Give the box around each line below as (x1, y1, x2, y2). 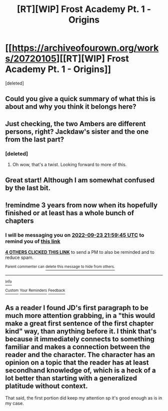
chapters (5, 216, 34, 225)
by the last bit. (5, 184, 51, 192)
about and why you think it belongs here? (5, 103, 136, 111)
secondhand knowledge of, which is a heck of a (5, 366, 156, 374)
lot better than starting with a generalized (5, 374, 137, 382)
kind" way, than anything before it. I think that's (5, 327, 157, 335)
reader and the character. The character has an (5, 350, 155, 359)
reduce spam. (5, 254, 34, 261)
